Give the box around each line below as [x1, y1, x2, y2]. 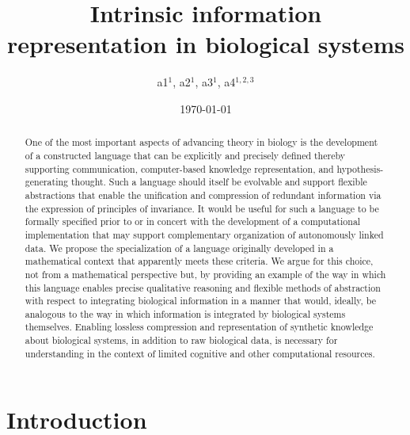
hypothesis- [336, 162, 384, 175]
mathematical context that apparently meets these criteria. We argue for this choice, [25, 254, 374, 268]
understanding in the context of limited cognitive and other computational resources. [25, 346, 375, 360]
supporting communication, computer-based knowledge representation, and [25, 162, 334, 175]
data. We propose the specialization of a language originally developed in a [25, 241, 334, 254]
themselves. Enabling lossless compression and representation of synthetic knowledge [25, 320, 374, 334]
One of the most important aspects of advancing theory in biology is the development [25, 135, 378, 149]
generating [25, 175, 69, 189]
